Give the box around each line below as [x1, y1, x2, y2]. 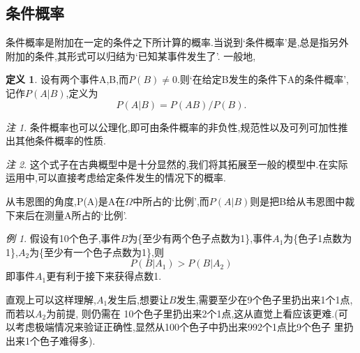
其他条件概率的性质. [15, 133, 106, 148]
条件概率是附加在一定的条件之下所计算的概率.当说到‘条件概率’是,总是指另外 [6, 35, 349, 50]
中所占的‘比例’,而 [133, 193, 209, 208]
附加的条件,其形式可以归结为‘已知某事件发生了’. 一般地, [6, 48, 256, 63]
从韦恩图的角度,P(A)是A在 [6, 193, 126, 208]
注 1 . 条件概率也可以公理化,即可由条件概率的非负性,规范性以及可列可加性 [6, 119, 338, 134]
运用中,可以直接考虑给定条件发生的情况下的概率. [6, 170, 226, 185]
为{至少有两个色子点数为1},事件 [128, 231, 273, 246]
